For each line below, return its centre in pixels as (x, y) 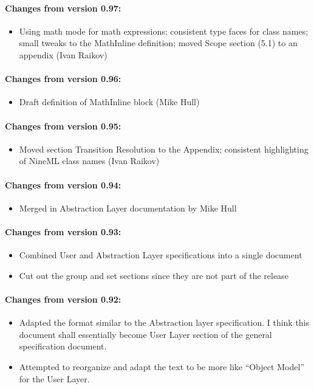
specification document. (63, 346)
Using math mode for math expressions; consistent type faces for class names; (164, 31)
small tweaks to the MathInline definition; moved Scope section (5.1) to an (158, 43)
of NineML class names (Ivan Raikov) (89, 161)
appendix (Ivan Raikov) (63, 54)
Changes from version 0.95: (63, 126)
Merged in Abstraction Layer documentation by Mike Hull (128, 208)
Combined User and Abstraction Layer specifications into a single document (161, 255)
